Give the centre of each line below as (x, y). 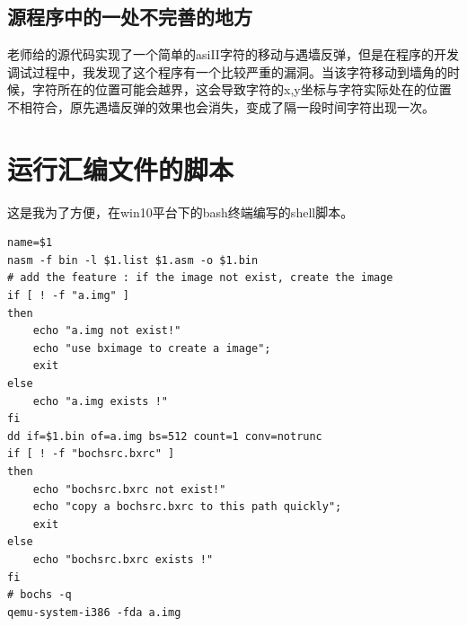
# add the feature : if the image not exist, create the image (200, 278)
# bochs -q (40, 595)
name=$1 (30, 243)
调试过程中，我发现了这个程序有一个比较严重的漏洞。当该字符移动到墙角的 (227, 71)
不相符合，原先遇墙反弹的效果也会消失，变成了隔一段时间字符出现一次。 (221, 106)
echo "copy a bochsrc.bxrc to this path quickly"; (187, 507)
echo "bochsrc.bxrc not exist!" (129, 489)
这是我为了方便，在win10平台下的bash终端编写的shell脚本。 (181, 212)
